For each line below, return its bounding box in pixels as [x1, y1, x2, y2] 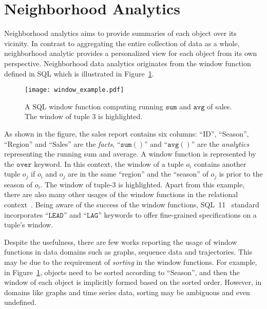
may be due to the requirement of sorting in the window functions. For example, [4, 256, 257, 267]
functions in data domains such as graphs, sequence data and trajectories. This [4, 246, 253, 257]
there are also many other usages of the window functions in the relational [4, 189, 238, 200]
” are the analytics [191, 138, 250, 149]
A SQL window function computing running [25, 101, 163, 111]
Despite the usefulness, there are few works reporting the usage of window [4, 236, 237, 247]
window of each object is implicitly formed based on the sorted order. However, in [4, 277, 262, 287]
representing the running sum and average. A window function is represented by [4, 148, 256, 159]
